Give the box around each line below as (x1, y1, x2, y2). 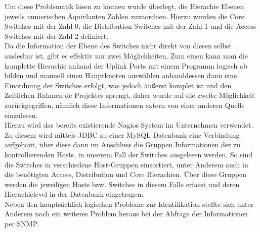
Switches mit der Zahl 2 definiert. (5, 30, 109, 41)
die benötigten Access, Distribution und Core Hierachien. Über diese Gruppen (5, 169, 246, 180)
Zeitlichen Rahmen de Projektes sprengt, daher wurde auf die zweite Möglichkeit (5, 90, 255, 100)
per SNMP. (5, 218, 39, 229)
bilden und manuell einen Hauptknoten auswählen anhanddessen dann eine (5, 70, 237, 81)
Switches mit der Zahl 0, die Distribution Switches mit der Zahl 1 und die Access (5, 21, 256, 31)
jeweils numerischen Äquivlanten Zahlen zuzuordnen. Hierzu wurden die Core (5, 11, 245, 21)
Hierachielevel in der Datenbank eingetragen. (5, 189, 144, 199)
